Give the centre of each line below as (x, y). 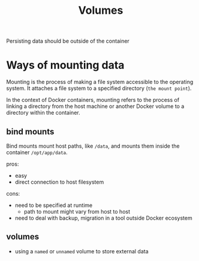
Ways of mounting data (65, 65)
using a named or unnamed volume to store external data (82, 251)
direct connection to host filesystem (59, 182)
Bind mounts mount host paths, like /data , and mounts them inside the (93, 146)
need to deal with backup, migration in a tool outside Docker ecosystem (104, 218)
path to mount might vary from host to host (77, 211)
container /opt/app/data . (37, 152)
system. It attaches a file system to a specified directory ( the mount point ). (99, 88)
